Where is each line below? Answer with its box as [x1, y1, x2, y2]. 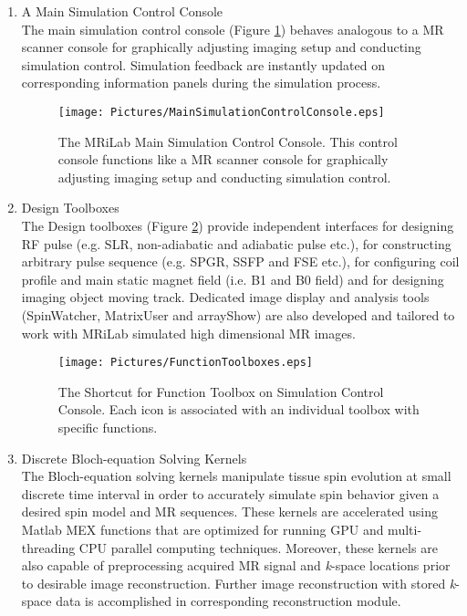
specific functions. [57, 418, 158, 436]
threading [21, 538, 76, 557]
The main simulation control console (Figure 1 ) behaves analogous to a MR [21, 19, 444, 38]
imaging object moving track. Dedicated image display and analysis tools [21, 287, 430, 307]
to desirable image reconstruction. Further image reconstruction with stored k [21, 573, 456, 592]
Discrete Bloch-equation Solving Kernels [21, 448, 247, 467]
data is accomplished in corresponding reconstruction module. [56, 591, 401, 611]
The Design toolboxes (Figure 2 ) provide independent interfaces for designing [21, 216, 454, 235]
